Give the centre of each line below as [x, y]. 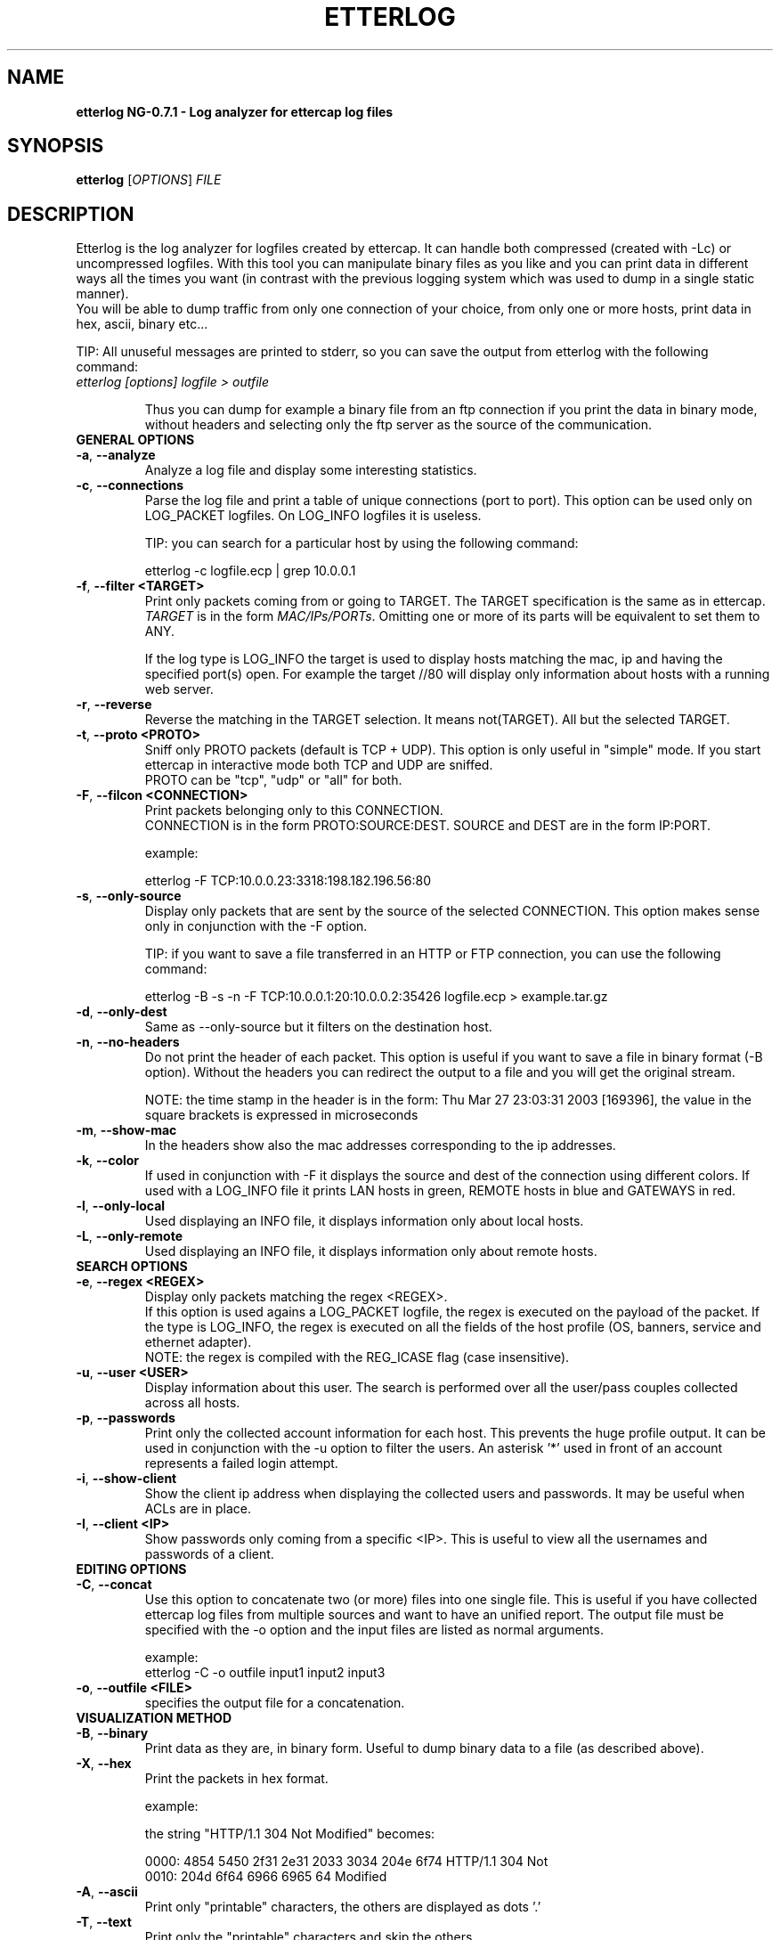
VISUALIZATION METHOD [154, 1718]
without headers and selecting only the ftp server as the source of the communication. [398, 425]
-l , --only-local [121, 1206]
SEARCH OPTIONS [132, 1267]
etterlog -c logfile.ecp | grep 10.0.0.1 [250, 571]
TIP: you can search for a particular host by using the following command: [362, 543]
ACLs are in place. [198, 1509]
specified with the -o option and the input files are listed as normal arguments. [374, 1630]
